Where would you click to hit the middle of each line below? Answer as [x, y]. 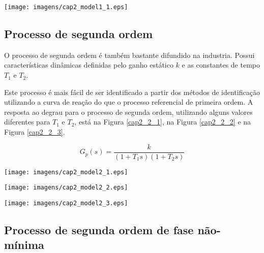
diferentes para [27, 122]
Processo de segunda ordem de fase [99, 230]
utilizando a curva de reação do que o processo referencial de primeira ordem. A [129, 102]
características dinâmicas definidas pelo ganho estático [89, 65]
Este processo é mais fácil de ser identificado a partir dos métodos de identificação [132, 92]
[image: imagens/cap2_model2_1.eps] [66, 172]
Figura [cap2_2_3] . [35, 132]
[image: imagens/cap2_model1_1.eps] [66, 7]
